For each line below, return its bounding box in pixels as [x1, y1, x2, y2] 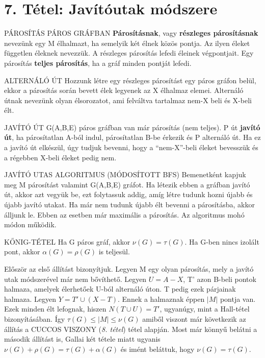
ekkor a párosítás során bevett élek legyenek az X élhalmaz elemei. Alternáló [4, 85, 244, 96]
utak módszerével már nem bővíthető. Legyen [4, 273, 147, 284]
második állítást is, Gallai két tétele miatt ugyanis [4, 333, 161, 344]
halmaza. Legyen [4, 293, 57, 304]
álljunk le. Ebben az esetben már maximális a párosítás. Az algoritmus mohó [4, 209, 245, 220]
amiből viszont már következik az [142, 313, 246, 324]
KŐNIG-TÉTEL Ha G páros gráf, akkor [4, 236, 130, 247]
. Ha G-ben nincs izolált [184, 236, 259, 247]
